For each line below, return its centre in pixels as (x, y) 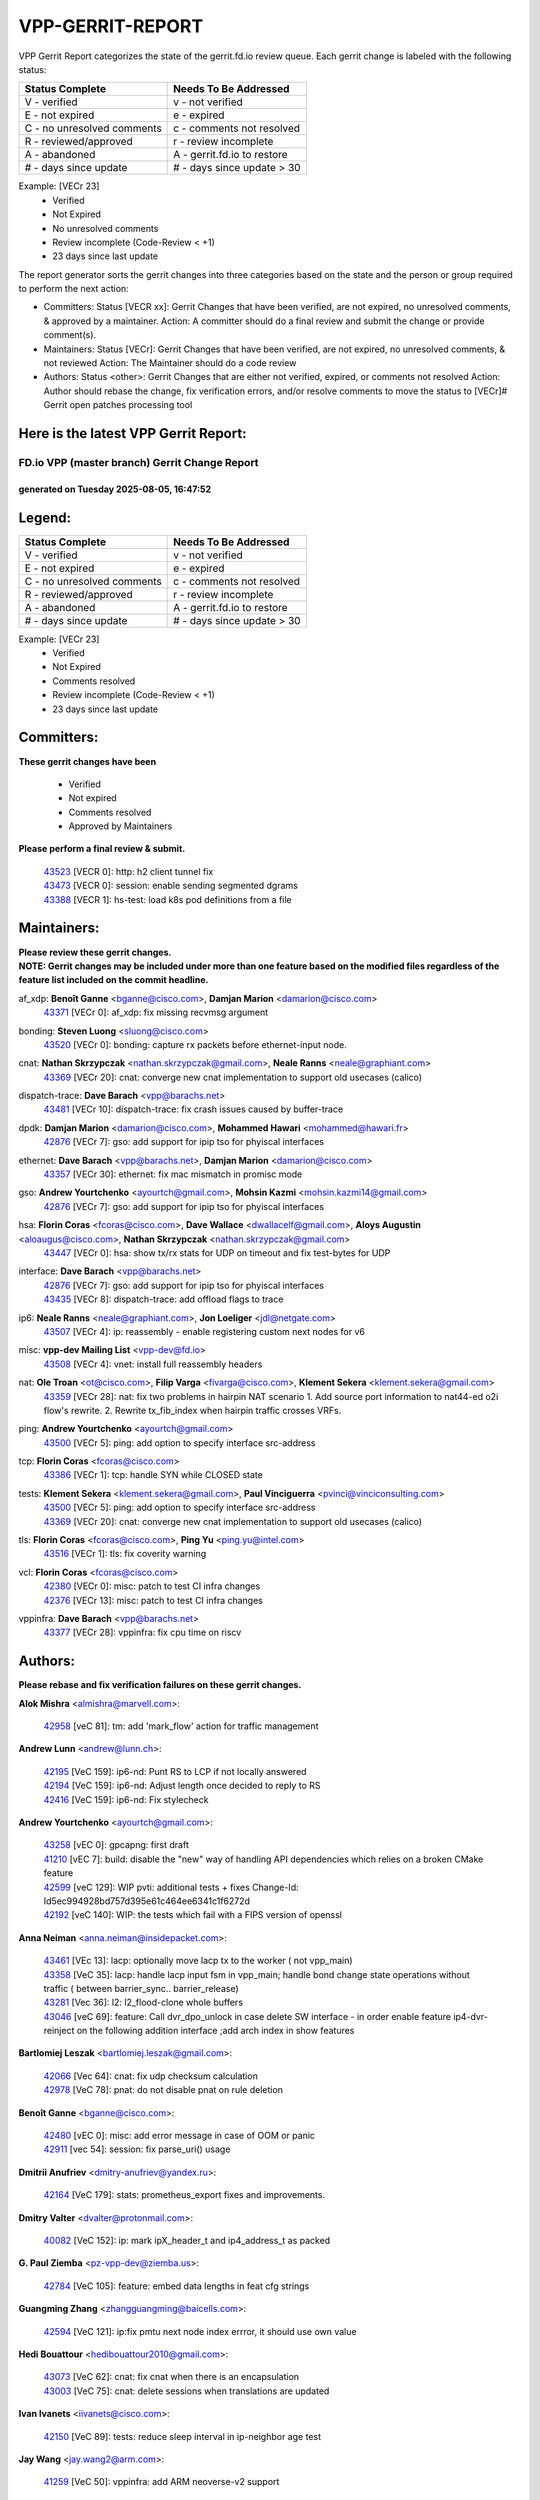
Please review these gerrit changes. (95, 952)
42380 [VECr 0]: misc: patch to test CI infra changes (152, 1586)
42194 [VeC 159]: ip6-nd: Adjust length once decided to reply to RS (182, 1786)
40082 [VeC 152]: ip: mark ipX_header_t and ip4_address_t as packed (187, 2240)
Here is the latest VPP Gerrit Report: (132, 433)
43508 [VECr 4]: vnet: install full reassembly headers (153, 1364)
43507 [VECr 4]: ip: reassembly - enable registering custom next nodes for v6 (204, 1331)
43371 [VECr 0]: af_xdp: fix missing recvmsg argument (156, 1012)
